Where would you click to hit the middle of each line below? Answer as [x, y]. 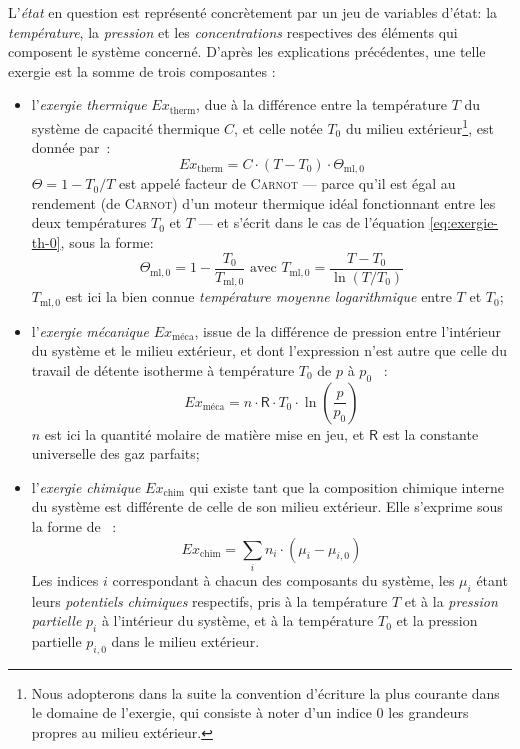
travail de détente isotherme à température [163, 369]
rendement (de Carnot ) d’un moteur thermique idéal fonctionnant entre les [263, 202]
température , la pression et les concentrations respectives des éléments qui [233, 31]
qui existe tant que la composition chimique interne [346, 486]
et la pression [437, 620]
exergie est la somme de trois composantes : [142, 70]
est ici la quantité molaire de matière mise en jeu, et [204, 433]
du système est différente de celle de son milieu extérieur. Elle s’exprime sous [267, 506]
